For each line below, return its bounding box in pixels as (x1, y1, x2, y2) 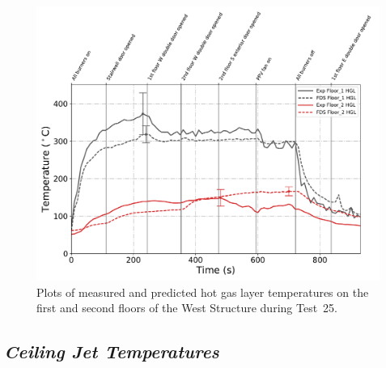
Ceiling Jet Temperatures (4, 339, 219, 364)
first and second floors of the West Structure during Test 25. (36, 299, 337, 316)
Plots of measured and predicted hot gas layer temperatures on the (36, 283, 369, 300)
